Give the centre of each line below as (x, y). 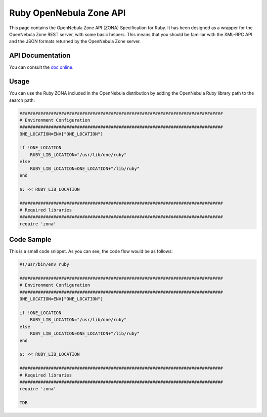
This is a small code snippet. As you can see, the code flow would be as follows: (91, 251)
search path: (22, 100)
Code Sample (30, 240)
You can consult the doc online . (41, 67)
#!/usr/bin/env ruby (44, 265)
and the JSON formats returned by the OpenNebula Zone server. (75, 42)
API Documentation (40, 56)
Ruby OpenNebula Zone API (67, 13)
